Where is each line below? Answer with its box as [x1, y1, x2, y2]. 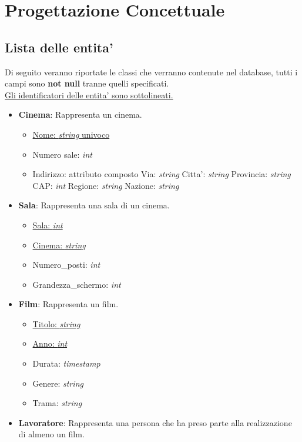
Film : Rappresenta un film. [18, 298, 119, 310]
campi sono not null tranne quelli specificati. [5, 77, 169, 89]
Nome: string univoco [32, 128, 110, 140]
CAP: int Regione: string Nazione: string [32, 179, 179, 191]
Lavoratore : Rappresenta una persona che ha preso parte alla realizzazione [18, 416, 292, 428]
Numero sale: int [32, 148, 92, 160]
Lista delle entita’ [5, 38, 113, 56]
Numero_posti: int [32, 258, 100, 271]
